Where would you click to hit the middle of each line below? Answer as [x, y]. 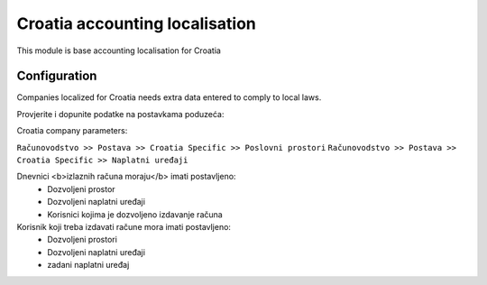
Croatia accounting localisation [137, 23]
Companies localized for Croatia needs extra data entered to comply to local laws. [169, 97]
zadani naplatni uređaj [88, 265]
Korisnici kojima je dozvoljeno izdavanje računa [135, 214]
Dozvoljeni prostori [82, 240]
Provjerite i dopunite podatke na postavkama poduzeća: [120, 114]
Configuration [57, 76]
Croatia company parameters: [72, 131]
